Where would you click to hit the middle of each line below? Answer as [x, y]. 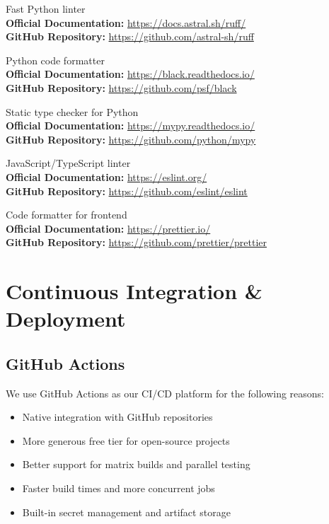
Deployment [66, 319]
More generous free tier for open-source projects [126, 440]
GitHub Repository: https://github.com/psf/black [121, 87]
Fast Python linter [46, 8]
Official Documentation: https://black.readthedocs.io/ [130, 74]
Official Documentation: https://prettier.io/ [108, 228]
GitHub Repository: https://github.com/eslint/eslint [127, 191]
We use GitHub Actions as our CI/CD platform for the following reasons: [165, 393]
